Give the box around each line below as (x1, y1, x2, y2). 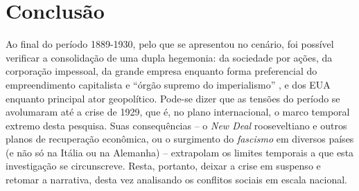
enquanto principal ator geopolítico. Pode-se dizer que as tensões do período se (6, 91, 340, 105)
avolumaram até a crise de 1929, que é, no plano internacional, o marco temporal (6, 104, 350, 119)
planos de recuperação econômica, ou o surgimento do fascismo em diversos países (6, 131, 354, 146)
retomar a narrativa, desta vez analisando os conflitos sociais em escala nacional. (6, 172, 347, 187)
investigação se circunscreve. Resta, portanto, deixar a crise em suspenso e (6, 158, 321, 173)
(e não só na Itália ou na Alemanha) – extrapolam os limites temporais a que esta (6, 145, 354, 159)
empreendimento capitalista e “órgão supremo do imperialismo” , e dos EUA (6, 77, 331, 91)
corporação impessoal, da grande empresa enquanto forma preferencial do (6, 64, 317, 78)
